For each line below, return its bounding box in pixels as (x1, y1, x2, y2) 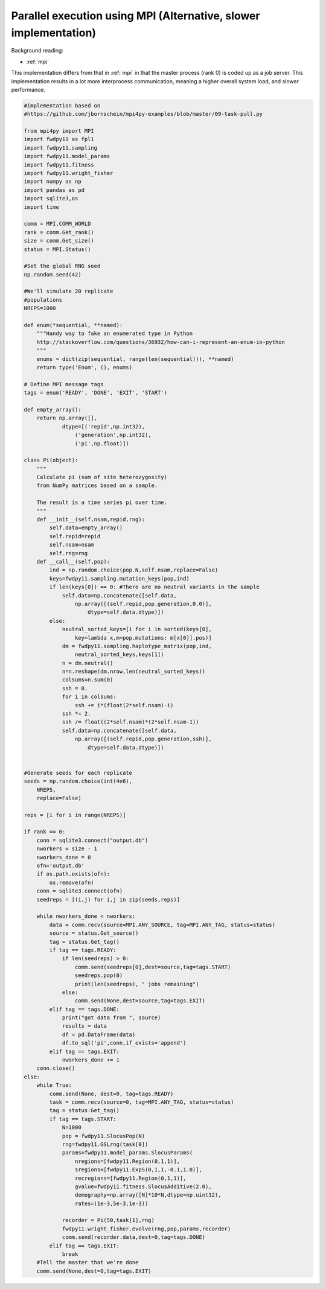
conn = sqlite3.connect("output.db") (36, 836, 149, 844)
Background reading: (11, 47, 63, 54)
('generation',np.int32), (74, 431, 152, 439)
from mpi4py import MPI (24, 127, 95, 135)
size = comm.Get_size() (24, 237, 95, 244)
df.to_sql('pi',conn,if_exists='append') (62, 1040, 187, 1046)
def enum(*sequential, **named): (24, 322, 123, 329)
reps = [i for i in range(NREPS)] (24, 812, 126, 818)
